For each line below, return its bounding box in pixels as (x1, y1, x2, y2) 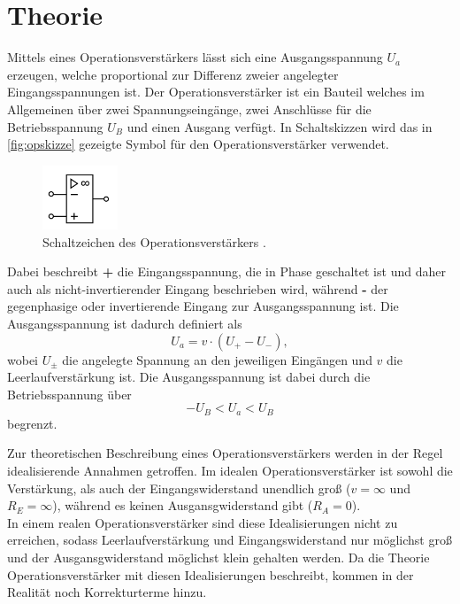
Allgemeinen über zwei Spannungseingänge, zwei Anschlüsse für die (7, 99, 372, 118)
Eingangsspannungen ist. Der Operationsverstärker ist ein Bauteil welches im (7, 82, 425, 101)
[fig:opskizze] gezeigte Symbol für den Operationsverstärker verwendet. (7, 135, 389, 153)
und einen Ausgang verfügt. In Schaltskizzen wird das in (126, 117, 433, 136)
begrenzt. (7, 414, 57, 432)
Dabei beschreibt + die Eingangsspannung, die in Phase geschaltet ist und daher (7, 262, 446, 281)
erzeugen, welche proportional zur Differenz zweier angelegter (7, 65, 339, 83)
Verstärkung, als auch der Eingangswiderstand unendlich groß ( (7, 478, 351, 497)
